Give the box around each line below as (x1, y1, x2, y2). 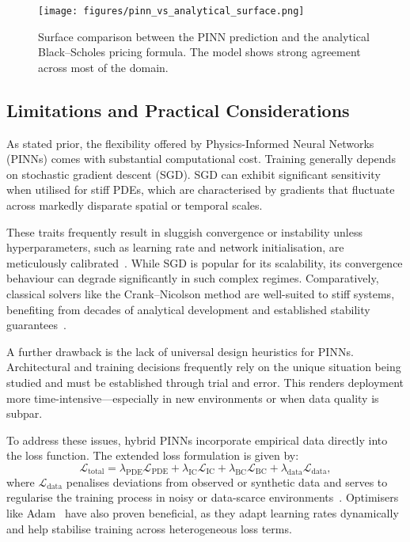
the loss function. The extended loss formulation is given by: (6, 447, 299, 464)
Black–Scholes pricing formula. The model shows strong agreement (38, 44, 361, 60)
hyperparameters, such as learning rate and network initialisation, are (6, 239, 344, 256)
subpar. (6, 405, 43, 422)
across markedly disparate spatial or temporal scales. (6, 197, 263, 214)
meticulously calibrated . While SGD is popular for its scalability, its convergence (6, 254, 403, 271)
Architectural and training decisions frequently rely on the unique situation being (6, 358, 401, 375)
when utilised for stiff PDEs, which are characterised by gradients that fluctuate (6, 181, 395, 198)
